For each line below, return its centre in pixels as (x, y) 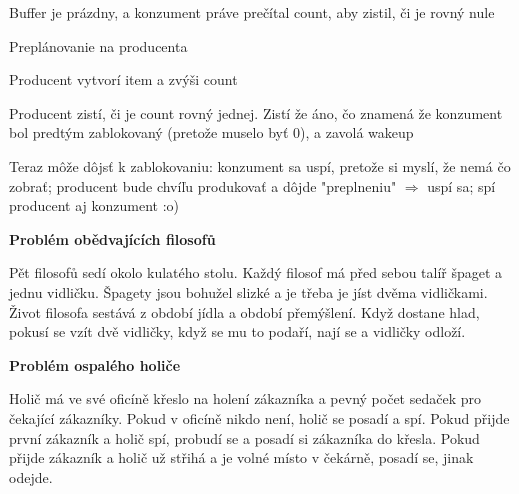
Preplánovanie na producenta (98, 45)
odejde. (31, 476)
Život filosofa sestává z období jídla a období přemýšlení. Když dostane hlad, (244, 311)
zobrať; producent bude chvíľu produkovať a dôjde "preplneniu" (203, 185)
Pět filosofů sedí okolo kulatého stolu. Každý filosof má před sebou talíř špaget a (256, 272)
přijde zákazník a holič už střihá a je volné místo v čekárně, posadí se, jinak (241, 457)
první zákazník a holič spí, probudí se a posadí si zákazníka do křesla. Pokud (244, 437)
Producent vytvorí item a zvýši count (123, 79)
